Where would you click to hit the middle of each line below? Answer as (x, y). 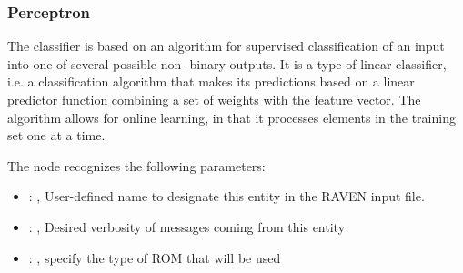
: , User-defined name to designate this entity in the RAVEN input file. (226, 196)
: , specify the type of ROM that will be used (155, 257)
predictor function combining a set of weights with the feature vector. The (214, 99)
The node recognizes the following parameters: (136, 165)
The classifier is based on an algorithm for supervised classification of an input (226, 46)
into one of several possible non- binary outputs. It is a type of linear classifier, (227, 63)
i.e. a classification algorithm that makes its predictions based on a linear (211, 81)
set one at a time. (56, 135)
